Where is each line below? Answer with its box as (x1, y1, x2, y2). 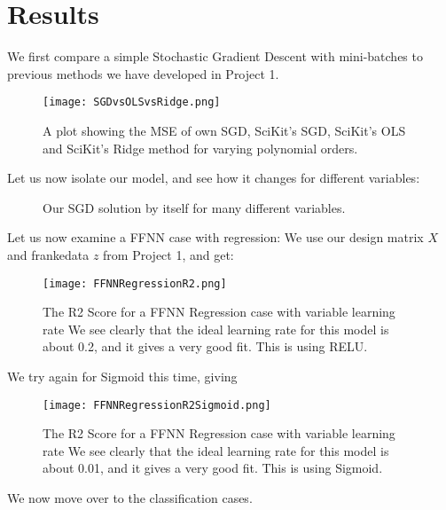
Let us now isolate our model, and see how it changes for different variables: (7, 169, 420, 187)
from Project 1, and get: (103, 245, 234, 263)
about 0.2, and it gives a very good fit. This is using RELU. (43, 337, 368, 356)
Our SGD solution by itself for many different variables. (43, 198, 346, 216)
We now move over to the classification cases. (7, 489, 253, 506)
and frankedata (7, 245, 90, 263)
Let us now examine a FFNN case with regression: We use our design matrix (7, 228, 424, 247)
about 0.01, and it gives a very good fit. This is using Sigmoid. (43, 459, 383, 477)
